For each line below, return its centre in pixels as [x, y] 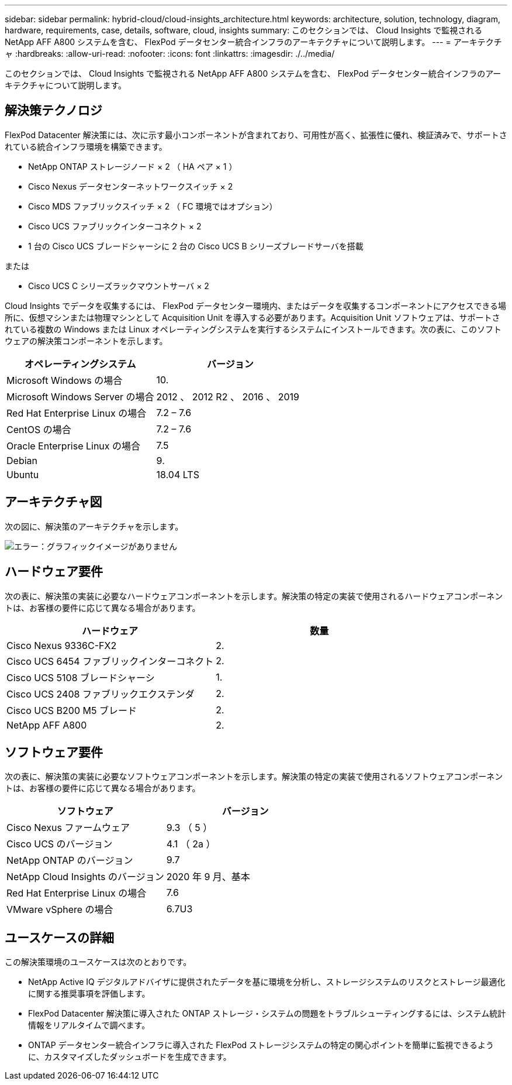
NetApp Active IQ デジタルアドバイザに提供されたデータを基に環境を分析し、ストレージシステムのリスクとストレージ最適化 [267, 982]
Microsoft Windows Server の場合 [80, 396]
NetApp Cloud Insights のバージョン [85, 877]
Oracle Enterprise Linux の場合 [74, 446]
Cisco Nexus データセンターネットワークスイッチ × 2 [131, 186]
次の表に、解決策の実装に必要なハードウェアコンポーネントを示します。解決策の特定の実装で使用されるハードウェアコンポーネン [254, 596]
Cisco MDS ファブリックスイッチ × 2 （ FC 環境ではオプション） [153, 206]
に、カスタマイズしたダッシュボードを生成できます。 [130, 1057]
